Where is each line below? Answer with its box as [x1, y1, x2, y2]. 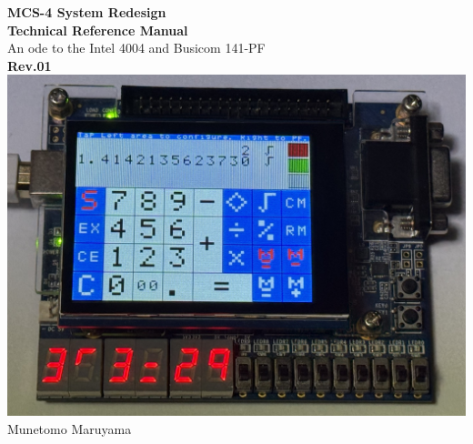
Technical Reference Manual [7, 20, 188, 39]
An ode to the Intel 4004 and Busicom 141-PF [7, 38, 266, 57]
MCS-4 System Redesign [7, 3, 166, 21]
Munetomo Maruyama [7, 419, 132, 439]
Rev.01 [7, 55, 52, 75]
